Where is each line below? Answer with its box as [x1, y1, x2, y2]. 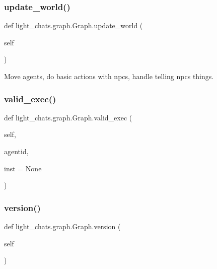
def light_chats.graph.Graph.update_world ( [4, 20, 143, 31]
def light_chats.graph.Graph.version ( [4, 221, 121, 231]
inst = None [4, 163, 42, 173]
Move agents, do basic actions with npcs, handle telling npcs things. [4, 71, 214, 81]
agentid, [4, 146, 29, 156]
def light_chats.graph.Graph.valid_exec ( [4, 112, 132, 122]
